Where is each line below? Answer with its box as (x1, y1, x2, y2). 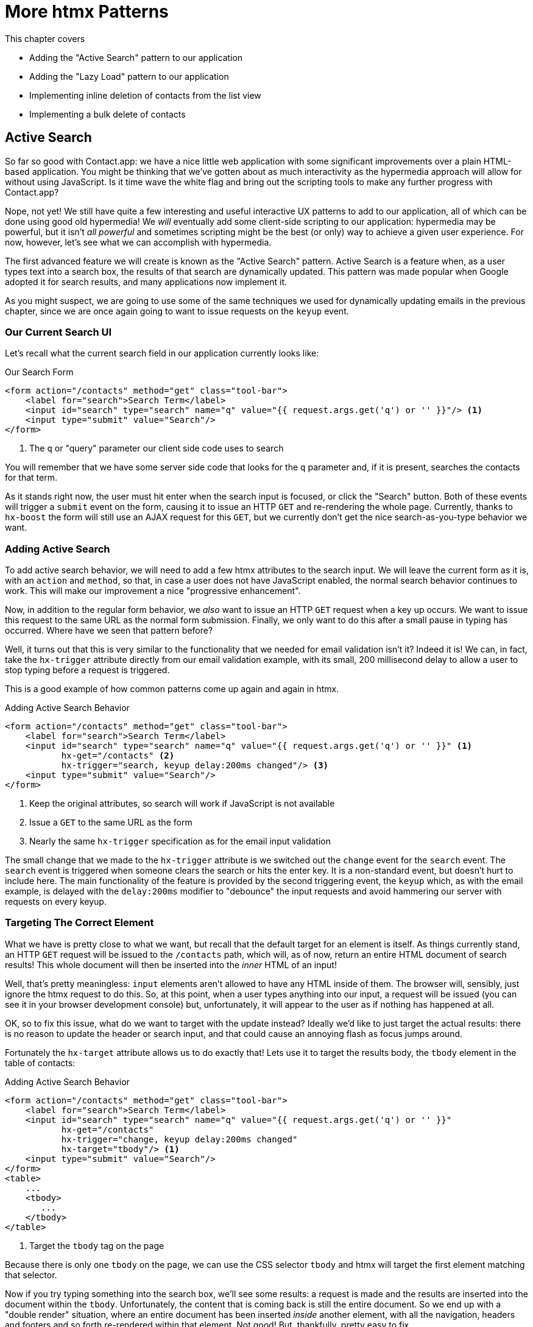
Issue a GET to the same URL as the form (29, 817, 192, 828)
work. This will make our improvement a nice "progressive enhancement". (5, 586, 301, 596)
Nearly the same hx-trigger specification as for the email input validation (29, 836, 331, 847)
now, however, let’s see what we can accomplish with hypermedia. (5, 236, 272, 247)
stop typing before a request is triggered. (5, 665, 170, 676)
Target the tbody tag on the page (29, 1240, 164, 1251)
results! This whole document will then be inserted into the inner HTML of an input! (5, 959, 337, 970)
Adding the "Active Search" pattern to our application (29, 52, 243, 63)
